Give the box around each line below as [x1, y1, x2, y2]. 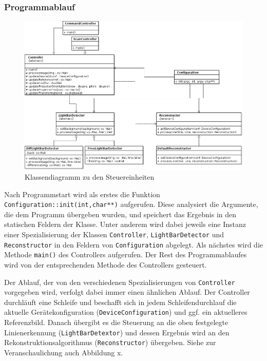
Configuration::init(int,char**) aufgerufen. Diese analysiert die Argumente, [4, 199, 258, 210]
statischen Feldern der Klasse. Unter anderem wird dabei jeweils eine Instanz [4, 219, 246, 230]
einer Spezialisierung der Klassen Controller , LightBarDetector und [4, 229, 224, 240]
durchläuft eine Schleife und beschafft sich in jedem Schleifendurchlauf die [4, 296, 237, 307]
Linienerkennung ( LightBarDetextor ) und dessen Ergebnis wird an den [4, 327, 230, 337]
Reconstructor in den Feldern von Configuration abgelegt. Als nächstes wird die [4, 239, 263, 250]
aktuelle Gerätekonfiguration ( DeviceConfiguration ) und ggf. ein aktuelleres [4, 307, 247, 317]
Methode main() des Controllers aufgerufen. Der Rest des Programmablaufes [4, 249, 247, 260]
